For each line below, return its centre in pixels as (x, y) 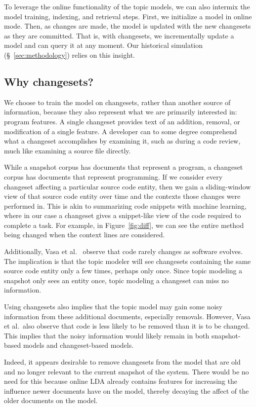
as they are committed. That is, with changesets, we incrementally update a (119, 35)
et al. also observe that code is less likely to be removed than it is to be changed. (127, 326)
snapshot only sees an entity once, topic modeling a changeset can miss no (116, 280)
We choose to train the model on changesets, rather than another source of (117, 102)
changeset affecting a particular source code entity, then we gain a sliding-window (128, 186)
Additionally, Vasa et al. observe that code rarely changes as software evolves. (123, 251)
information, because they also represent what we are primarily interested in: (121, 112)
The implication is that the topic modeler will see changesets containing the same (128, 261)
